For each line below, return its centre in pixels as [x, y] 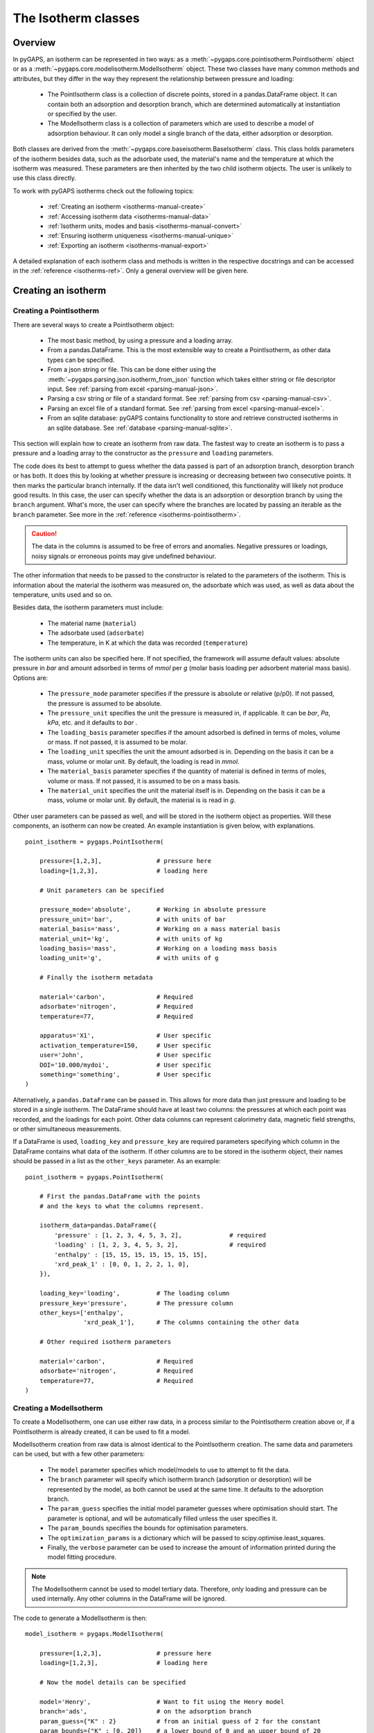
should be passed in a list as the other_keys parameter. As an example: [117, 1161]
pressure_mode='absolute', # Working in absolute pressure [153, 909]
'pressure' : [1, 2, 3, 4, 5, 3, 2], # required [160, 1235]
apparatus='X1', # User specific [125, 1036]
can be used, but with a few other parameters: [79, 1454]
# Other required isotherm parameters [105, 1342]
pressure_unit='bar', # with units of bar [133, 919]
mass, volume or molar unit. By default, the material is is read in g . [142, 800]
